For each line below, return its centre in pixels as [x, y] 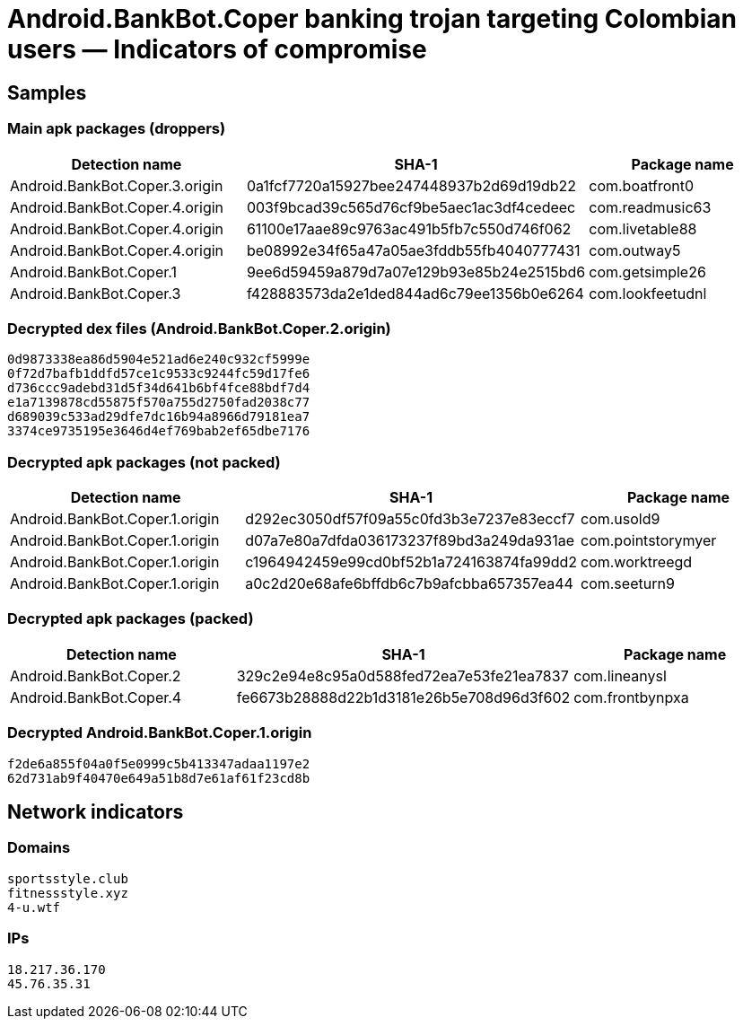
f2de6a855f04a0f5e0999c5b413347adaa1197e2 [159, 763]
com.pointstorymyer [649, 541]
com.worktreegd [637, 562]
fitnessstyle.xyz [68, 893]
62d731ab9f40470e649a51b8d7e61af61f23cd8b [159, 778]
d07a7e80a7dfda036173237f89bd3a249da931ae [410, 541]
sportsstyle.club [68, 878]
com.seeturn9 [628, 584]
